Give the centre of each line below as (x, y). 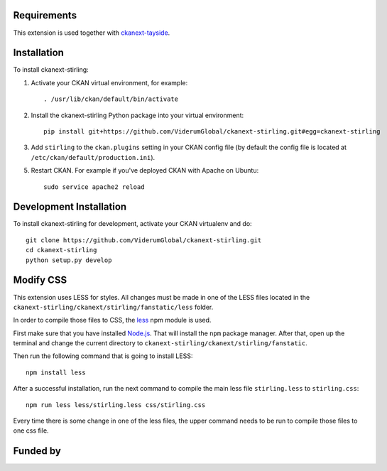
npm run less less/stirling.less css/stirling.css (116, 405)
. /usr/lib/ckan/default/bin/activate (111, 99)
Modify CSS (40, 280)
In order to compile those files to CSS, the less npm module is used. (112, 320)
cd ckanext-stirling (61, 250)
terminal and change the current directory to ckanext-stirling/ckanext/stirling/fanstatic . (160, 343)
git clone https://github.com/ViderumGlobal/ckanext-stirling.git (144, 240)
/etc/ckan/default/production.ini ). (93, 157)
